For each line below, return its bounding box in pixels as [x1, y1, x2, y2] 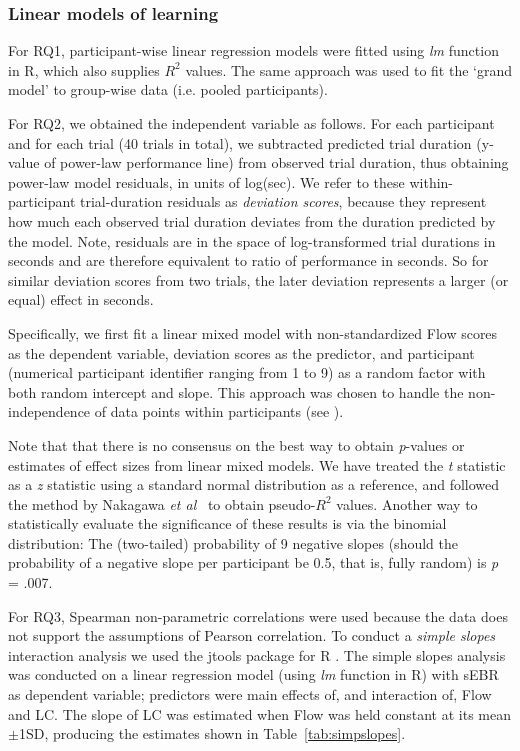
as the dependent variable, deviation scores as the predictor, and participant [8, 342, 475, 363]
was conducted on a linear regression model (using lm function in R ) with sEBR [8, 664, 499, 685]
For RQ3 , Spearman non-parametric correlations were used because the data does [8, 605, 508, 626]
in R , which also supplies [8, 59, 160, 80]
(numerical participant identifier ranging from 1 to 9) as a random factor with [8, 362, 486, 383]
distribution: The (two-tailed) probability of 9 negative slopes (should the [8, 532, 458, 553]
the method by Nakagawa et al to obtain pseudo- [8, 493, 316, 514]
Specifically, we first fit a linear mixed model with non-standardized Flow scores [8, 322, 498, 343]
